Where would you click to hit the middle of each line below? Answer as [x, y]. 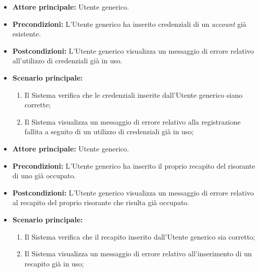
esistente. [27, 34]
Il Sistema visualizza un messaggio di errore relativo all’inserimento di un [138, 254]
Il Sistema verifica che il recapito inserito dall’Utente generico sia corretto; [140, 236]
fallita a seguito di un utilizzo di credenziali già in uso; [109, 131]
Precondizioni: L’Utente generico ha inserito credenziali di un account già [129, 24]
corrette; [38, 105]
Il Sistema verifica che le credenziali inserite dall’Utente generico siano [134, 94]
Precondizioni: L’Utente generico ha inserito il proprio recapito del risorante [134, 165]
